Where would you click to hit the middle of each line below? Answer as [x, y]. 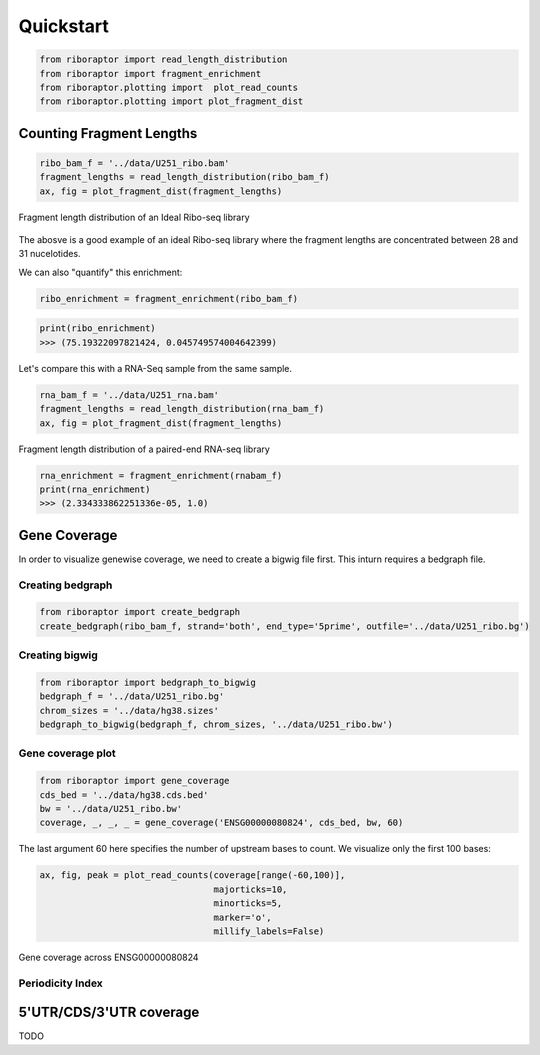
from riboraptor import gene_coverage [134, 781]
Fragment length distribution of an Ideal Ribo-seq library [134, 217]
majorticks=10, [250, 889]
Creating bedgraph [65, 585]
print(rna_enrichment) [95, 489]
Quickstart [64, 26]
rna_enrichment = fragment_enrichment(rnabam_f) [161, 475]
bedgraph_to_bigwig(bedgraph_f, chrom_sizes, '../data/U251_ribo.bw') [216, 724]
